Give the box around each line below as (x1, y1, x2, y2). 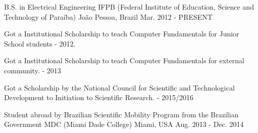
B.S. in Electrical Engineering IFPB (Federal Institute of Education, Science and (4, 2, 254, 12)
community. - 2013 (4, 65, 61, 75)
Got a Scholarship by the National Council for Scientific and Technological (4, 82, 235, 93)
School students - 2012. (4, 38, 76, 49)
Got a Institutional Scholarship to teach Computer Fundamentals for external (4, 55, 244, 66)
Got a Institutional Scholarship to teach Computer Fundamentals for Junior (4, 28, 239, 39)
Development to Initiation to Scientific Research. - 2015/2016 (4, 92, 193, 103)
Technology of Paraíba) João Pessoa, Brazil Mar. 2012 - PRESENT (4, 11, 213, 22)
